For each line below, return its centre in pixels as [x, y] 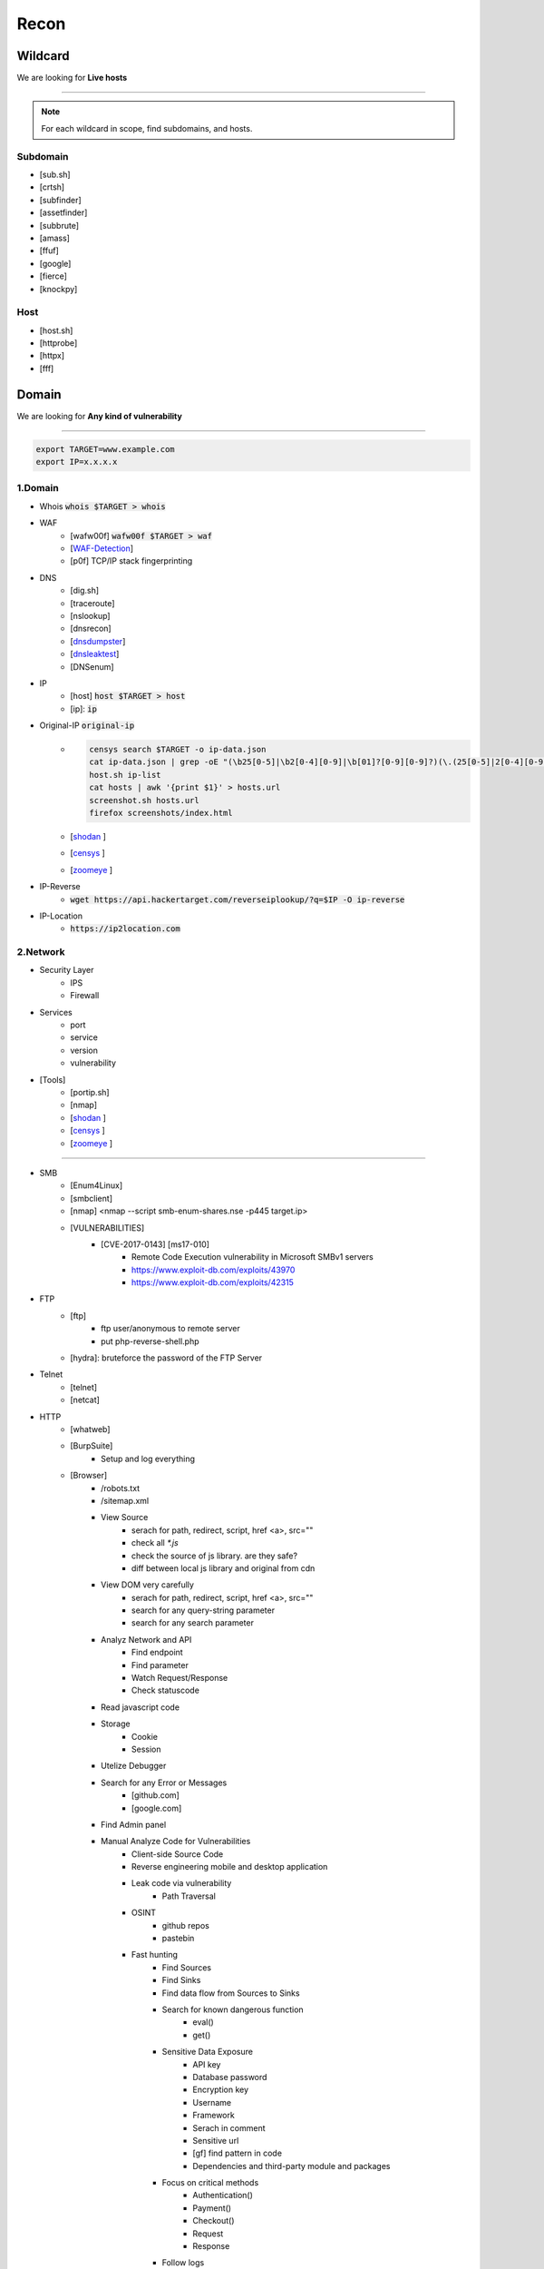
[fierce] [53, 276]
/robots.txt [121, 1488]
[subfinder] [60, 200]
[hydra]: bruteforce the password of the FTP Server [166, 1358]
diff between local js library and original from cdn [223, 1568]
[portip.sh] [90, 1092]
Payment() [212, 2208]
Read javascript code [141, 1707]
